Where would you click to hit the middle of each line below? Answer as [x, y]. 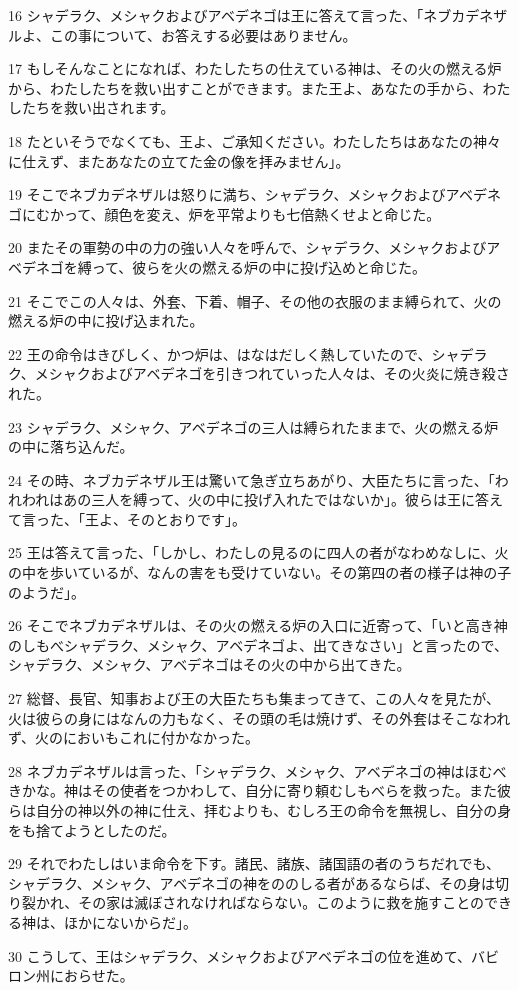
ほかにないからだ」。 [130, 921]
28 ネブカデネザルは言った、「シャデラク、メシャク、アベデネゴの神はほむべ [257, 770]
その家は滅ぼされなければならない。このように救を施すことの [281, 902]
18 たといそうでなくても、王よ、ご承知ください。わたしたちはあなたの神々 [255, 140]
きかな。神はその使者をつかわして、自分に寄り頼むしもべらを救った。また [252, 790]
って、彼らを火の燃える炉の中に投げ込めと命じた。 [258, 266]
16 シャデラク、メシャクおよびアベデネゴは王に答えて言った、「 [216, 15]
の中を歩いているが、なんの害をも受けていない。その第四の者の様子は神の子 [260, 572]
